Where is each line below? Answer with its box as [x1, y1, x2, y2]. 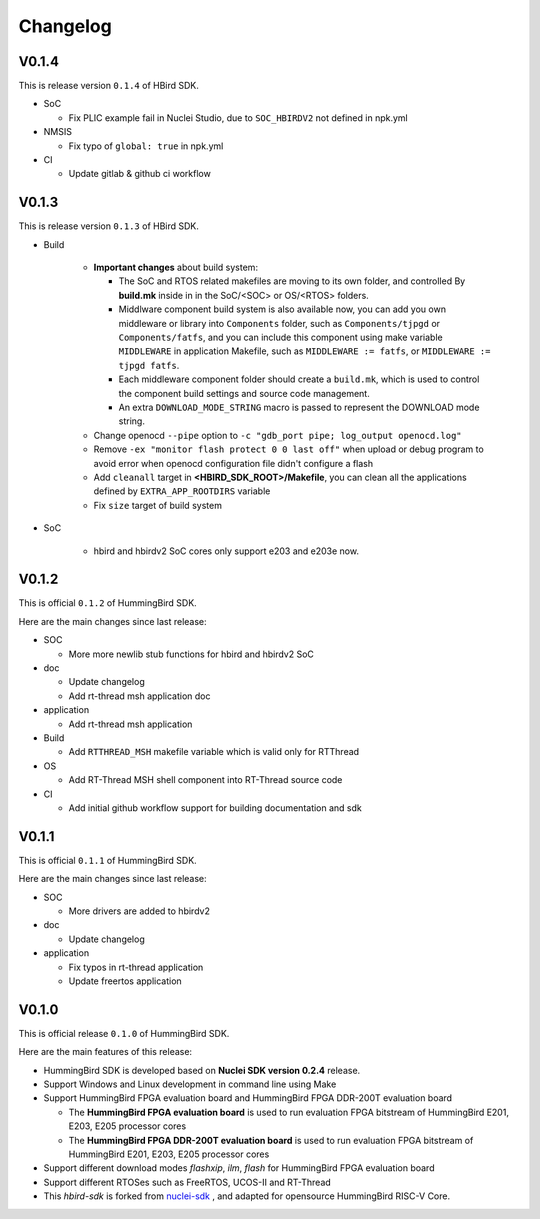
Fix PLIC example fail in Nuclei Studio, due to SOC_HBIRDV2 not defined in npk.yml [68, 111, 409, 124]
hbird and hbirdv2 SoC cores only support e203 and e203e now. [93, 545, 360, 557]
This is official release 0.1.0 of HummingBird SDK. [18, 1027, 230, 1039]
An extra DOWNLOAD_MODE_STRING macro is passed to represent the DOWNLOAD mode [118, 401, 480, 413]
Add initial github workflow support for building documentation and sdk [68, 801, 362, 814]
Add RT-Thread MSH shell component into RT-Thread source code [68, 774, 343, 786]
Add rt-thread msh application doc [68, 690, 211, 702]
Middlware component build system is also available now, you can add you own [118, 303, 447, 315]
